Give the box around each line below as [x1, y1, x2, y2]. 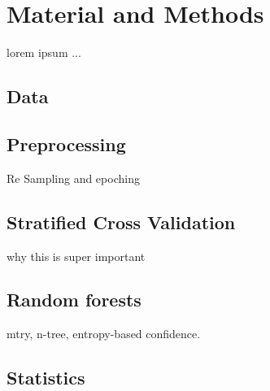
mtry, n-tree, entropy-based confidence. [7, 325, 201, 342]
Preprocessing [7, 131, 126, 156]
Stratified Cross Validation [7, 209, 236, 234]
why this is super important [7, 247, 146, 264]
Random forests [7, 287, 142, 312]
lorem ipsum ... [7, 44, 81, 61]
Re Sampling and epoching [7, 169, 140, 186]
